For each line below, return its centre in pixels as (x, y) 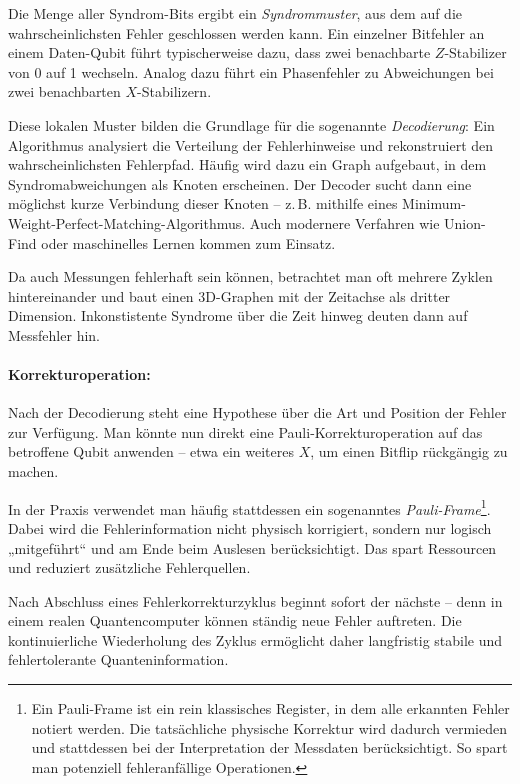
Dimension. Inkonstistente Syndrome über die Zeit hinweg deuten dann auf (238, 315)
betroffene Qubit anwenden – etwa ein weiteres (151, 451)
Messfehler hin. (54, 334)
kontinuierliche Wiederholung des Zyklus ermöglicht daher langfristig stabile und (255, 639)
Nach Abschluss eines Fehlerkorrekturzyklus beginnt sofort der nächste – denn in (255, 600)
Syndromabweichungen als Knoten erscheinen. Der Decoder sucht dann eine (240, 183)
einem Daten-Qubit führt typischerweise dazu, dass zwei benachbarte (219, 52)
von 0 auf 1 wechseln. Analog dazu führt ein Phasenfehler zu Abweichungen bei (251, 71)
